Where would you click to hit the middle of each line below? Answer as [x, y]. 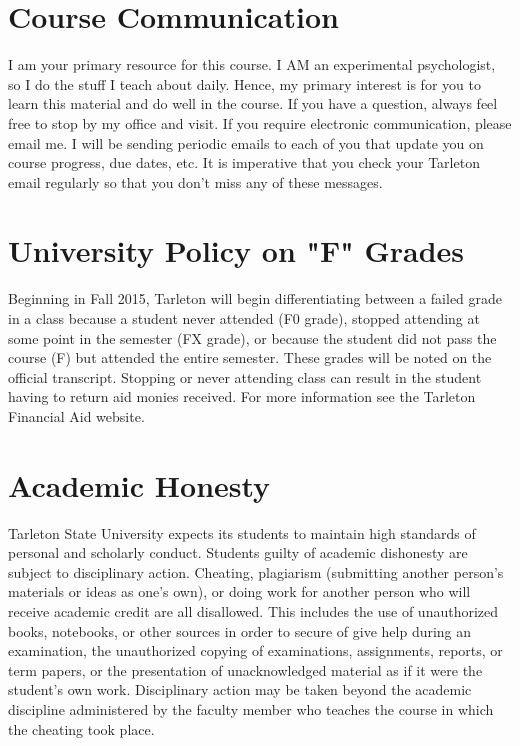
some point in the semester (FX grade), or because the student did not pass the [252, 337]
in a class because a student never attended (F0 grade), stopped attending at [244, 318]
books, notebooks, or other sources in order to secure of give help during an [240, 630]
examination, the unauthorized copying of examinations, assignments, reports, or [255, 650]
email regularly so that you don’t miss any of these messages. [195, 181]
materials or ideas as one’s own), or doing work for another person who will [239, 591]
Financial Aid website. [76, 415]
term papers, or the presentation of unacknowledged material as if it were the [245, 669]
